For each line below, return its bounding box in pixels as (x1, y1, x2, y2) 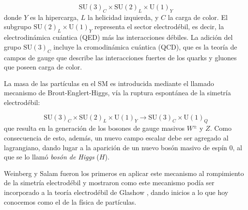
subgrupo (4, 21, 31, 32)
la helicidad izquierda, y (88, 12, 159, 22)
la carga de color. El (168, 12, 228, 22)
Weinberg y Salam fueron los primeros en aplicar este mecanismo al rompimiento (4, 168, 244, 178)
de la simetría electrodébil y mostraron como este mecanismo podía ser (4, 177, 215, 188)
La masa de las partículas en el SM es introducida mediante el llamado (4, 78, 214, 88)
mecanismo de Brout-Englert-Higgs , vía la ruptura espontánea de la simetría (4, 87, 231, 98)
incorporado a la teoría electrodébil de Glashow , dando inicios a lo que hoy (4, 187, 229, 197)
